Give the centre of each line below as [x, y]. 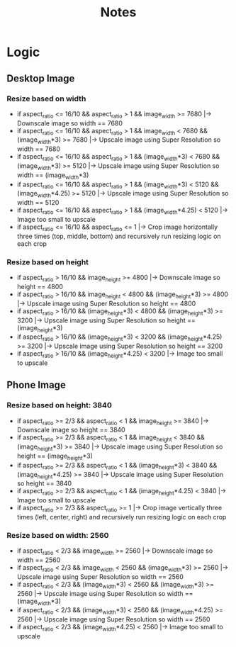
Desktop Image [41, 78]
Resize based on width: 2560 [58, 535]
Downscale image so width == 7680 [70, 123]
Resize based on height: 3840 [60, 405]
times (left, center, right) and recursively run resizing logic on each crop [122, 517]
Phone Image [36, 385]
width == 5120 [38, 203]
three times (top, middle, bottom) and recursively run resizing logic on [119, 236]
